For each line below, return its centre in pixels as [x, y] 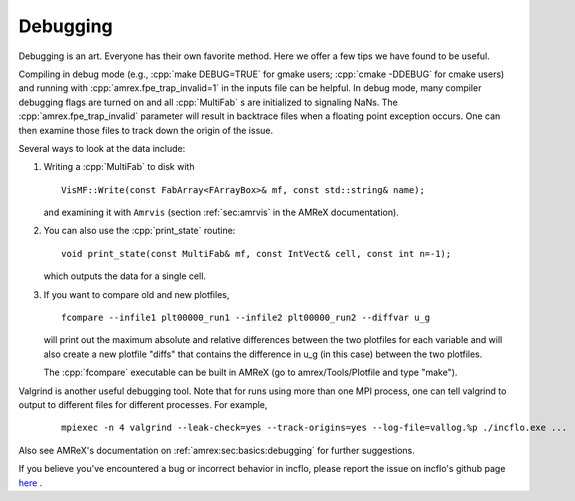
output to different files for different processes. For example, [143, 404]
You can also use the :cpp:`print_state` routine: [139, 231]
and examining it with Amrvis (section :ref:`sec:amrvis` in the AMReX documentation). [221, 212]
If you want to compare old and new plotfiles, [136, 294]
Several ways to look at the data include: [102, 148]
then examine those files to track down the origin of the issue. [146, 130]
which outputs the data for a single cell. [125, 276]
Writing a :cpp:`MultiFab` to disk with [119, 167]
